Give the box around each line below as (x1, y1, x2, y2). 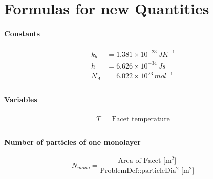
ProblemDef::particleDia (100, 167, 176, 174)
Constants (4, 28, 40, 38)
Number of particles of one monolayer (4, 137, 141, 147)
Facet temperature (112, 115, 170, 123)
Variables (4, 94, 37, 105)
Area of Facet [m (118, 157, 172, 165)
